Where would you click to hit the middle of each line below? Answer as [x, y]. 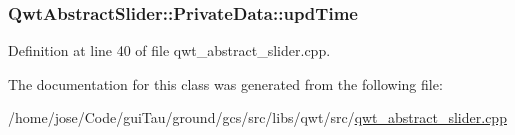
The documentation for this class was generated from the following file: [225, 83]
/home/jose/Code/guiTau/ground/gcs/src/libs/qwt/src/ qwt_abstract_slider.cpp [257, 117]
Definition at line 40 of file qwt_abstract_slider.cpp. [169, 50]
